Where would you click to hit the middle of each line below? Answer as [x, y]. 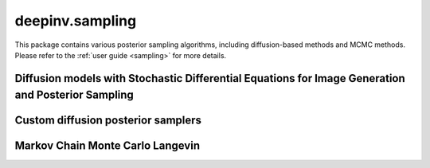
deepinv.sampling [76, 21]
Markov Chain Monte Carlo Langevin [107, 146]
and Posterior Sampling [74, 95]
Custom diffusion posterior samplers [108, 121]
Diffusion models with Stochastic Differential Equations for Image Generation [210, 78]
